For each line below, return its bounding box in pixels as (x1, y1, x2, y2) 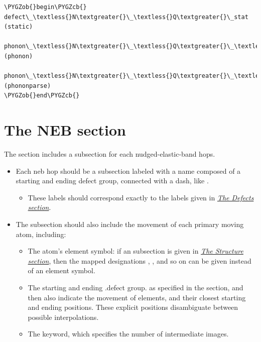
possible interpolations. (28, 311, 99, 322)
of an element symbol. (28, 265, 95, 276)
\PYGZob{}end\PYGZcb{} (4, 92, 80, 99)
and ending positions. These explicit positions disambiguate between (28, 302, 238, 312)
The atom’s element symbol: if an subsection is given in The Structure (28, 246, 243, 256)
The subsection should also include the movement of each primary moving (16, 219, 244, 230)
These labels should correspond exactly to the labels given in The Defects (28, 192, 254, 202)
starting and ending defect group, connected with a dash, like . (16, 175, 209, 186)
